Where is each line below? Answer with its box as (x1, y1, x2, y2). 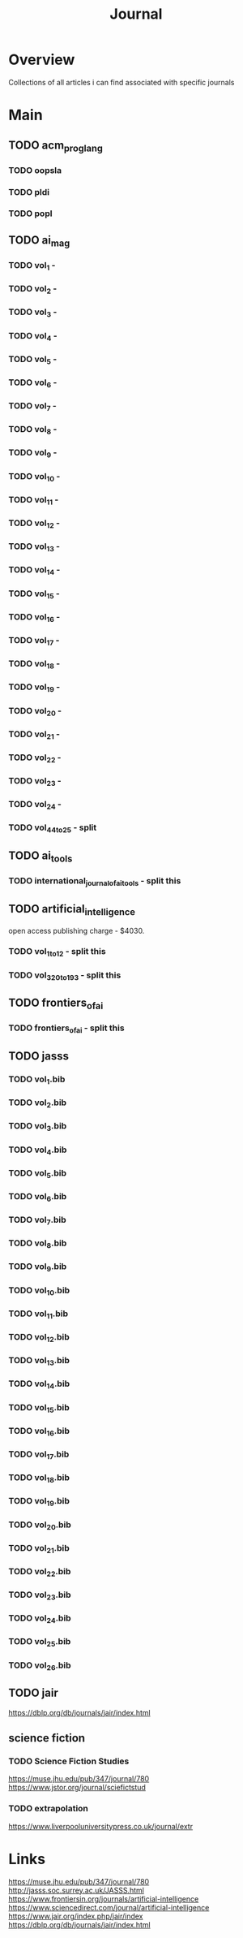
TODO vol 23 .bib (8, 1589, 71, 1602)
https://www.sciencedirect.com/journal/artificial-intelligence (8, 1902, 210, 1912)
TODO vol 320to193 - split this (8, 969, 122, 982)
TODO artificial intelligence (8, 902, 136, 918)
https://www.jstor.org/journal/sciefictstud (8, 1783, 146, 1793)
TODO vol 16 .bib (8, 1425, 70, 1438)
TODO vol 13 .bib (8, 1355, 70, 1368)
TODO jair (8, 1686, 58, 1700)
